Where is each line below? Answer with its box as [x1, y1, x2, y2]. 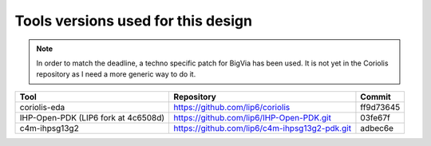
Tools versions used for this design [14, 12, 253, 30]
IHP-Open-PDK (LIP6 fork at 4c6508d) [19, 112, 165, 123]
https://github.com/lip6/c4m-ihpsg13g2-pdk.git [173, 122, 351, 133]
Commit [360, 91, 391, 102]
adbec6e [360, 122, 394, 133]
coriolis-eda [19, 101, 65, 112]
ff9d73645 [360, 101, 401, 112]
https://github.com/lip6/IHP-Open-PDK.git [173, 112, 331, 123]
